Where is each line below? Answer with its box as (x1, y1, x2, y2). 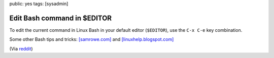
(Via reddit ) (9, 45, 33, 51)
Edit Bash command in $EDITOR (9, 14, 112, 22)
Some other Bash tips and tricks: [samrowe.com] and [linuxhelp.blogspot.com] (9, 36, 174, 42)
